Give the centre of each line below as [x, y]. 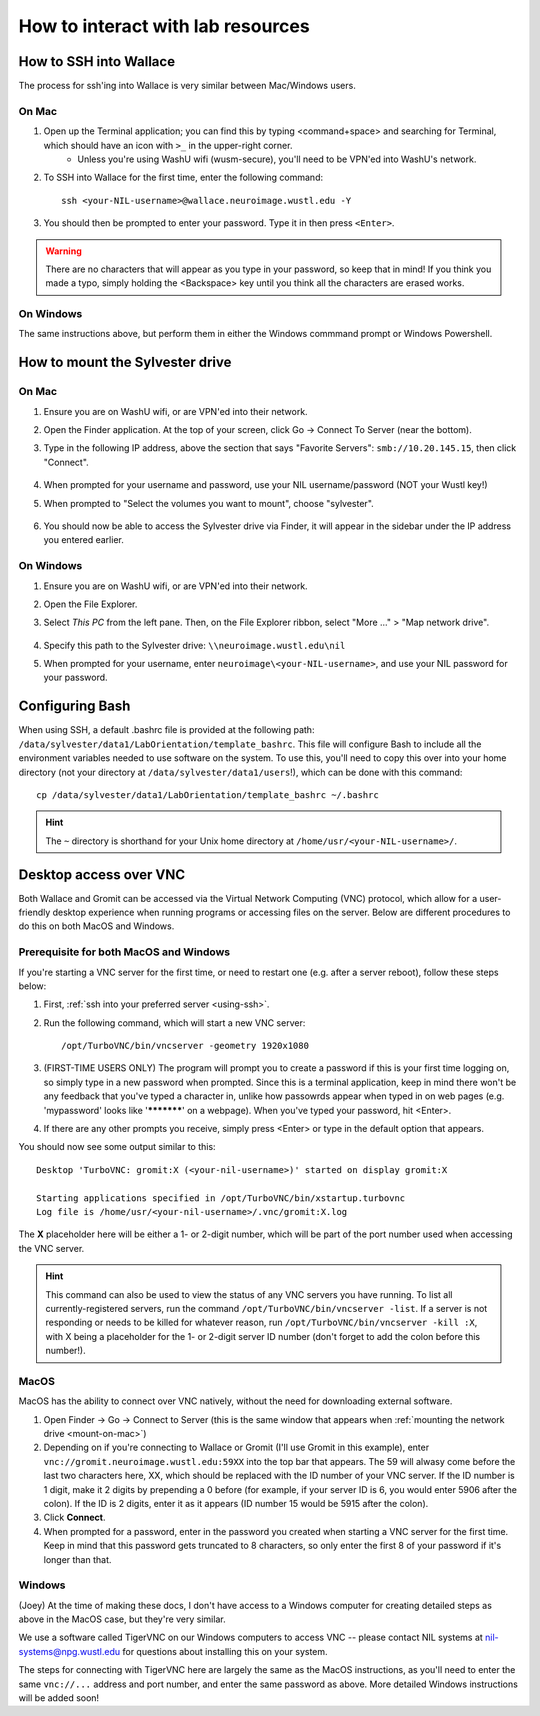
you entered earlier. [83, 540]
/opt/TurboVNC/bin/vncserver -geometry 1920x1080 [185, 1046]
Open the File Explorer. [90, 604]
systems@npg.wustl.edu [69, 1651]
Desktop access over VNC [102, 874]
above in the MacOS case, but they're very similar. [122, 1619]
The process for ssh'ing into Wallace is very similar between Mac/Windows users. [187, 86]
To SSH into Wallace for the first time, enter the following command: [183, 177]
